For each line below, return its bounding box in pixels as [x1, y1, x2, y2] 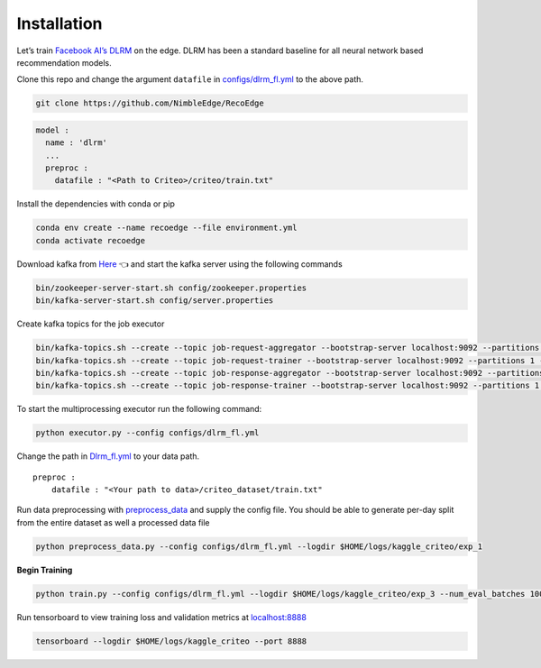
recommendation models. [16, 57, 112, 68]
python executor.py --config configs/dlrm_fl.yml [35, 428, 260, 438]
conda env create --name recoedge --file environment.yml [35, 223, 298, 233]
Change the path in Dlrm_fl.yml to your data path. [16, 451, 200, 462]
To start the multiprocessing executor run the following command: [16, 404, 262, 415]
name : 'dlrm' [45, 138, 108, 148]
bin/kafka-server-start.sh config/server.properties [35, 296, 274, 306]
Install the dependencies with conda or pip [16, 198, 176, 209]
